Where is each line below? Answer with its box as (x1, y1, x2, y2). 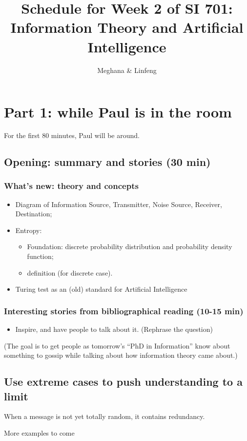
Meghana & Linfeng (97, 65, 157, 75)
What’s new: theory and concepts (4, 180, 139, 192)
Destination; (15, 209, 52, 219)
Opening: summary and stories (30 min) (4, 154, 211, 169)
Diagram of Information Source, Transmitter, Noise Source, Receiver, (15, 199, 222, 209)
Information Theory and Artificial (10, 17, 244, 37)
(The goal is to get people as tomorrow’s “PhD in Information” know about (4, 340, 230, 350)
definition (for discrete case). (27, 267, 113, 278)
